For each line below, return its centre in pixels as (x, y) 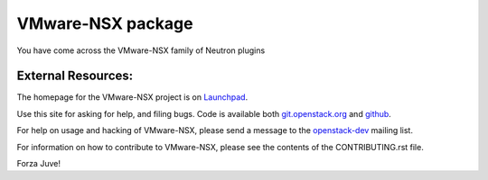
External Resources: (75, 76)
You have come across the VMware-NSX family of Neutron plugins (141, 50)
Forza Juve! (38, 164)
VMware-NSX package (105, 23)
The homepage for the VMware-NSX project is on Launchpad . (132, 97)
